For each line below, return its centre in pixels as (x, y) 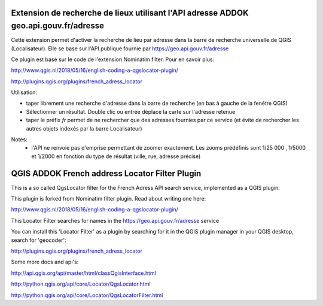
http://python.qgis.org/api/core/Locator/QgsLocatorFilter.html (87, 295)
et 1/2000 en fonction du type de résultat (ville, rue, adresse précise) (116, 156)
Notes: (19, 140)
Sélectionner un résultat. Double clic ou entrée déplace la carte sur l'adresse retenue (131, 111)
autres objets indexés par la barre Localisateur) (84, 128)
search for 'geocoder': (39, 240)
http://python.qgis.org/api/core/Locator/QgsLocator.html (81, 284)
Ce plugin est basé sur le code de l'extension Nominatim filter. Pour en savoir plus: (113, 59)
